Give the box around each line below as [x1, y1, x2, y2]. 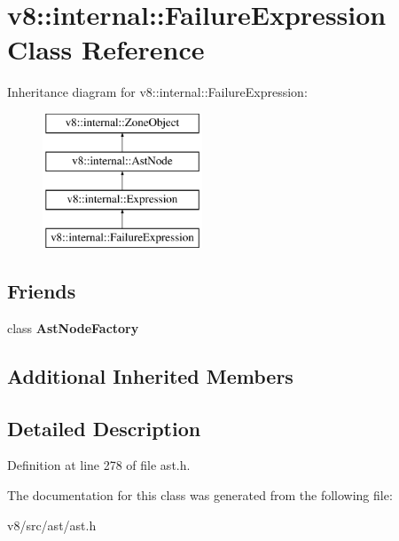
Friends [7, 277, 76, 305]
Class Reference [7, 31, 205, 68]
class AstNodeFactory [7, 318, 139, 337]
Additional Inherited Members [7, 362, 293, 389]
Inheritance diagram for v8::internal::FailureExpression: [7, 83, 308, 101]
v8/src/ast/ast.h [7, 515, 97, 534]
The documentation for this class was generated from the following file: [7, 486, 393, 505]
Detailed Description [7, 414, 201, 442]
